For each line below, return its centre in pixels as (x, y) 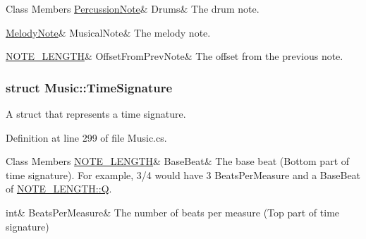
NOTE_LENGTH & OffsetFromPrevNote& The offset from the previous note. (175, 56)
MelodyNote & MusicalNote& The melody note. (108, 32)
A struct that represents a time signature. (96, 114)
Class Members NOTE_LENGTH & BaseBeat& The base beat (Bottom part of (178, 161)
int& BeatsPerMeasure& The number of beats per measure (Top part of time (173, 212)
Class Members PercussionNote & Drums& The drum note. (133, 8)
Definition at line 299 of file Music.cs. (86, 137)
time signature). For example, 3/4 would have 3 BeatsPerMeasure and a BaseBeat (183, 174)
